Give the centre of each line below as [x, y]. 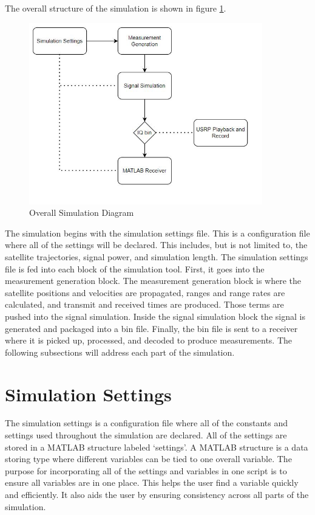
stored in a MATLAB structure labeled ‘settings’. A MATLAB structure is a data [157, 447]
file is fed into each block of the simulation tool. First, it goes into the [135, 268]
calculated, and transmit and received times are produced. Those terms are [144, 304]
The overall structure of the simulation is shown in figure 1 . [116, 8]
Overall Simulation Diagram [82, 213]
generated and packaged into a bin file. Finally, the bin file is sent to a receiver [151, 328]
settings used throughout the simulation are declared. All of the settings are [146, 435]
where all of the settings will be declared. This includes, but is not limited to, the [156, 245]
